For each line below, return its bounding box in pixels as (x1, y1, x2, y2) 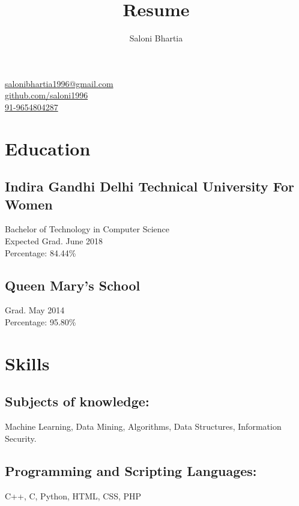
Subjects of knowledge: (5, 392, 149, 411)
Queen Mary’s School (5, 276, 140, 294)
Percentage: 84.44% (5, 246, 76, 259)
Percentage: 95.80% (5, 316, 76, 328)
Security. (5, 432, 37, 444)
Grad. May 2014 (5, 304, 65, 316)
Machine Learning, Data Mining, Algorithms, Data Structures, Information (5, 420, 282, 433)
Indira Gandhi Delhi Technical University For (5, 177, 295, 196)
